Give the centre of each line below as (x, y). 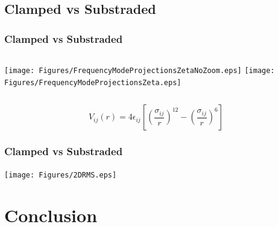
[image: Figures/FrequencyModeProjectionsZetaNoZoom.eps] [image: (140, 71)
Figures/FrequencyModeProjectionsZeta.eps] (93, 82)
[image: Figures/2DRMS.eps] (61, 175)
